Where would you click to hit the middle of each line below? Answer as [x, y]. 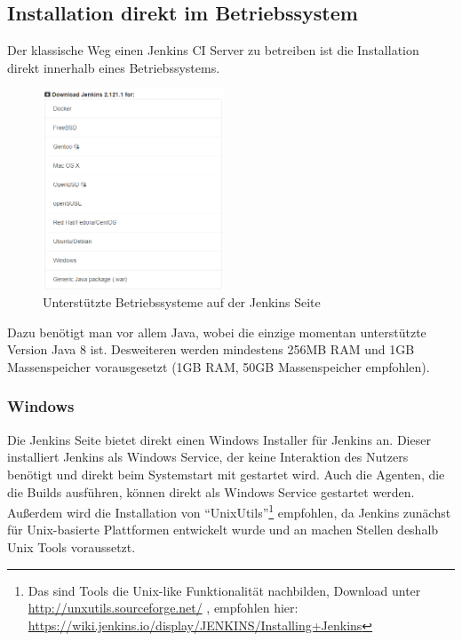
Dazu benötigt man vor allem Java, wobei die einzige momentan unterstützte [217, 332]
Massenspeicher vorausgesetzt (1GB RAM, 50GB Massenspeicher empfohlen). [219, 366]
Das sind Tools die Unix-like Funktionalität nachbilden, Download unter [224, 590]
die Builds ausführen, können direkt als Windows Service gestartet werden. [211, 491]
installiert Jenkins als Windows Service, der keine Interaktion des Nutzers [208, 457]
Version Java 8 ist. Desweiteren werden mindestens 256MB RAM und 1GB [211, 349]
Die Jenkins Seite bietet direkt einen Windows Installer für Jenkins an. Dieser [219, 439]
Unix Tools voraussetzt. [72, 546]
